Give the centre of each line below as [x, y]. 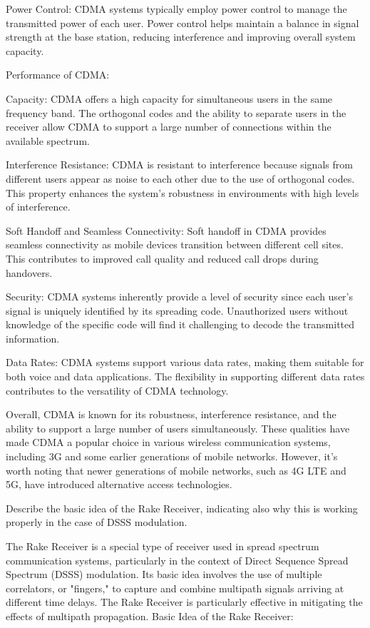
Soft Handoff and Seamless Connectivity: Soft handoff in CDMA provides [166, 230]
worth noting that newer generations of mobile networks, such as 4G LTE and [176, 470]
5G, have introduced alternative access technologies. [119, 484]
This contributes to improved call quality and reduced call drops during [162, 258]
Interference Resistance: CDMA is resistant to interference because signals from [179, 164]
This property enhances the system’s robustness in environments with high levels [183, 192]
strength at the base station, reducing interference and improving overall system [181, 37]
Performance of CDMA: [58, 75]
